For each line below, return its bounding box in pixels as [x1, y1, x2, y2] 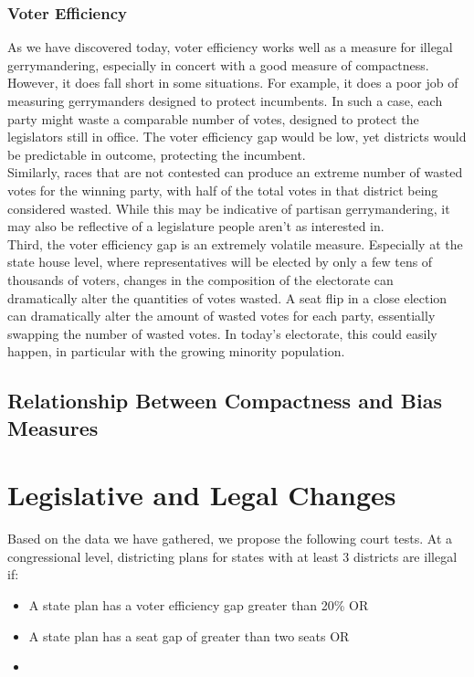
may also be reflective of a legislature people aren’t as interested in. [7, 217, 384, 236]
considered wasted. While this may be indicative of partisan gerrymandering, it [7, 198, 450, 217]
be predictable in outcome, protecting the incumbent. [7, 144, 306, 164]
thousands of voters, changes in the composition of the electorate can [7, 270, 394, 289]
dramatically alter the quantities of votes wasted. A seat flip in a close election [7, 288, 448, 307]
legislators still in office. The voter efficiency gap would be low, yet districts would [7, 127, 467, 146]
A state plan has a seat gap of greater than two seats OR [28, 626, 350, 645]
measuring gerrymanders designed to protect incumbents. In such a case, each [7, 91, 443, 110]
